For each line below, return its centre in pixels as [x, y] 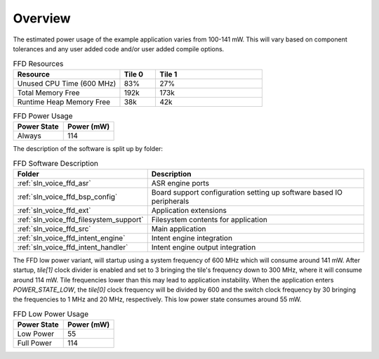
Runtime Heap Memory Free [64, 102]
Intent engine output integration [204, 247]
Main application [179, 228]
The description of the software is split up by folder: [88, 149]
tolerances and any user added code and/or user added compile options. [119, 48]
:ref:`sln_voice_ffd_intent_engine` [71, 237]
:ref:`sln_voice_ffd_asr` [54, 183]
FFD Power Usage [43, 116]
